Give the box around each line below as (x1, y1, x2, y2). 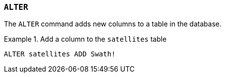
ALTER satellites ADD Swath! (4, 50, 116, 58)
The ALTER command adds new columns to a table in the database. (4, 20, 222, 28)
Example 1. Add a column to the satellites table (4, 35, 167, 44)
